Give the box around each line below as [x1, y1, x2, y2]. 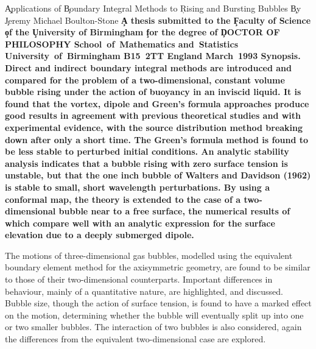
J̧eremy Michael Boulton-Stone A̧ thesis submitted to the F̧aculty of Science [5, 13, 311, 26]
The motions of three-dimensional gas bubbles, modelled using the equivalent [5, 249, 293, 261]
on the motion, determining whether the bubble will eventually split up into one [5, 308, 304, 321]
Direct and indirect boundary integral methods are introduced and [5, 61, 292, 74]
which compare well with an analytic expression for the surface [5, 216, 275, 229]
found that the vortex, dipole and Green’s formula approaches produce [5, 97, 309, 110]
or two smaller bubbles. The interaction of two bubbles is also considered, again [5, 320, 302, 333]
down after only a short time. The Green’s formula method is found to [5, 133, 309, 146]
